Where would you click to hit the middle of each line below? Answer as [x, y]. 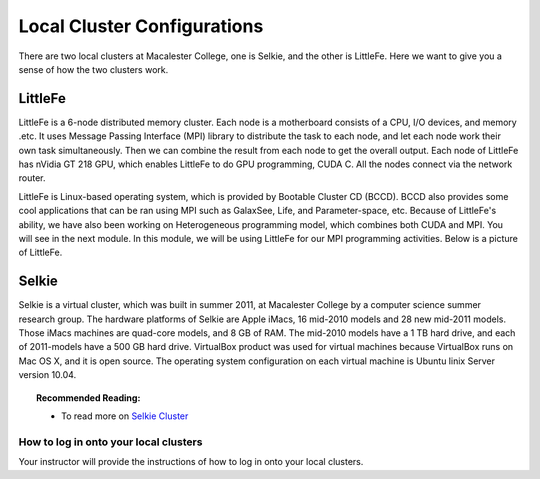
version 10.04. [47, 375]
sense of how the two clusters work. [93, 69]
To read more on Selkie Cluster [125, 416]
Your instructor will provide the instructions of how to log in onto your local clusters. [191, 462]
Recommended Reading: [88, 397]
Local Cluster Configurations [141, 26]
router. [32, 178]
